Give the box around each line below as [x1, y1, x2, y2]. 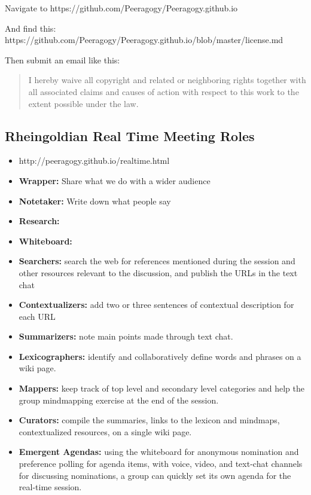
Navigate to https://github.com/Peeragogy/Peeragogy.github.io [5, 2, 238, 14]
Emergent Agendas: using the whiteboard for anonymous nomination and [19, 445, 299, 458]
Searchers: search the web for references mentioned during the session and [19, 255, 295, 267]
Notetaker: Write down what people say [19, 194, 171, 207]
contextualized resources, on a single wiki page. [19, 425, 192, 438]
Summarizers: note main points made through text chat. [19, 330, 233, 343]
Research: [19, 215, 60, 227]
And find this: [5, 22, 56, 34]
